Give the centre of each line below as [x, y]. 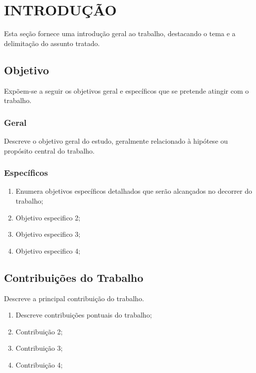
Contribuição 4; [39, 364]
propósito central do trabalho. [50, 150]
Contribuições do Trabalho [74, 277]
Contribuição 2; [39, 331]
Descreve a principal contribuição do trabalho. [74, 298]
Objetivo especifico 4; [48, 250]
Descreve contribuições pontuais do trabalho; [84, 315]
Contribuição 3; [39, 348]
